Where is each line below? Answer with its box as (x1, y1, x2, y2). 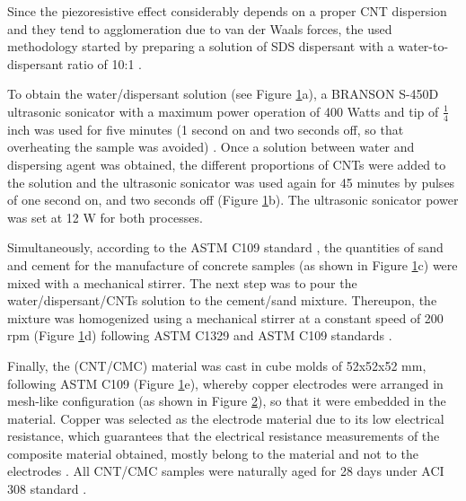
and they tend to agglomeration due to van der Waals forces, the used (7, 19, 392, 38)
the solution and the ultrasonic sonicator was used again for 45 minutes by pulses (7, 172, 455, 191)
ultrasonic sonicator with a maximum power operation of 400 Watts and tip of (7, 101, 439, 120)
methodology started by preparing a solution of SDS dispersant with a (7, 37, 394, 56)
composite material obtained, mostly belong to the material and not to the (7, 444, 418, 462)
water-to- (398, 37, 449, 56)
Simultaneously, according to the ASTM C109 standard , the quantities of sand (7, 238, 444, 257)
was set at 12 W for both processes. (7, 207, 203, 226)
